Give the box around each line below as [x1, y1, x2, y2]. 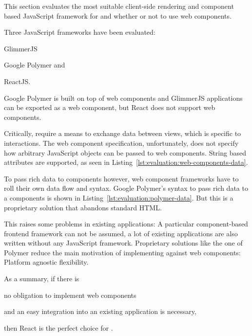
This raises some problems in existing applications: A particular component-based [4, 219, 248, 229]
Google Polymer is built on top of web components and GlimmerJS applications [4, 92, 243, 103]
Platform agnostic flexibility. [4, 257, 89, 267]
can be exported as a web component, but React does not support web [4, 102, 215, 112]
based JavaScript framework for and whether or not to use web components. [4, 10, 232, 21]
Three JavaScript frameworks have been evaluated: [4, 27, 155, 37]
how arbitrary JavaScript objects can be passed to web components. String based [4, 147, 246, 157]
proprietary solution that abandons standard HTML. [4, 202, 162, 212]
